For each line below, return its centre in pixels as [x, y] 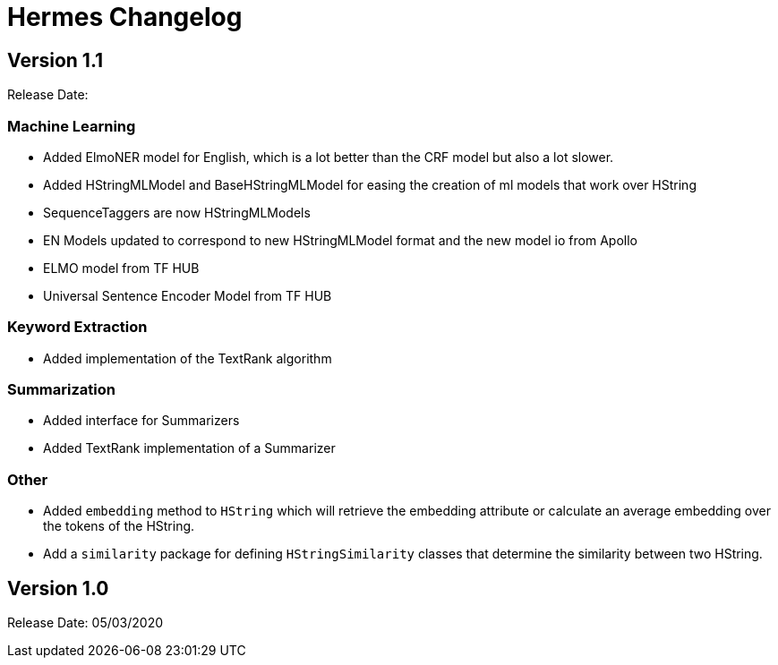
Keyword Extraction [77, 327]
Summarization [61, 390]
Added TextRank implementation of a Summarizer [189, 448]
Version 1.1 [56, 60]
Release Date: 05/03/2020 [85, 623]
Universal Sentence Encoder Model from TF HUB [188, 295]
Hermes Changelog [125, 17]
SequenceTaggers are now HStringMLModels [177, 212]
